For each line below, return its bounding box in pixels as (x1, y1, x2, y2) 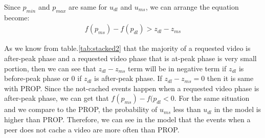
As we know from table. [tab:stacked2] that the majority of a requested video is (4, 43, 251, 53)
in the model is (214, 104, 261, 115)
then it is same (207, 73, 254, 84)
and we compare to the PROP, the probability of (4, 104, 158, 115)
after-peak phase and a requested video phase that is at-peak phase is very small (4, 53, 257, 64)
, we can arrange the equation (145, 2, 239, 12)
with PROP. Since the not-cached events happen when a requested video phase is (4, 82, 259, 93)
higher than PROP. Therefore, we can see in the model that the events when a (4, 114, 251, 124)
